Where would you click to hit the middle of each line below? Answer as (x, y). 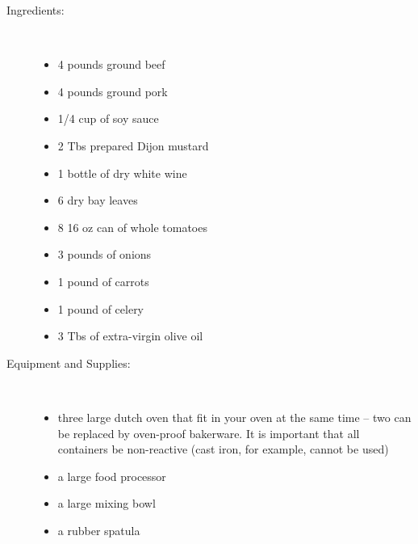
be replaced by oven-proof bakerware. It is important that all (209, 433)
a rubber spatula (99, 530)
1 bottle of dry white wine (122, 173)
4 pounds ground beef (111, 64)
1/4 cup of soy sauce (108, 118)
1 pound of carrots (103, 281)
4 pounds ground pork (113, 91)
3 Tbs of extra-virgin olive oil (130, 336)
